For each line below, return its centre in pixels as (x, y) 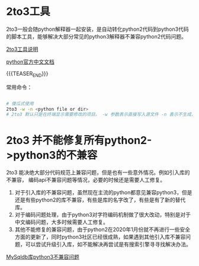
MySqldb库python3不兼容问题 (43, 257)
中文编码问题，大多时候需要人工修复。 (61, 222)
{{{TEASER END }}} (27, 74)
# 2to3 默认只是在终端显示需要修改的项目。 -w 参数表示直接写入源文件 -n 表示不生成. (100, 115)
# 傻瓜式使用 (20, 104)
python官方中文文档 (30, 62)
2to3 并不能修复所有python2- (79, 140)
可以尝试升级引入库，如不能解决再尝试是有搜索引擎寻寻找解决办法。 (108, 244)
